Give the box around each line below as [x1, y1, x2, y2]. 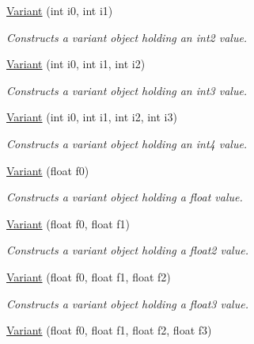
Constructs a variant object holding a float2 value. [6, 242, 248, 258]
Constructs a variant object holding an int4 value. [6, 135, 248, 151]
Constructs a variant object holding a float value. [6, 189, 243, 205]
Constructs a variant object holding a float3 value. [6, 295, 248, 312]
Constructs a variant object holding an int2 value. [6, 29, 248, 45]
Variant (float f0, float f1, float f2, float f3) [6, 322, 212, 338]
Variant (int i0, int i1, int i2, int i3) [6, 109, 177, 125]
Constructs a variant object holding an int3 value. [6, 82, 248, 98]
